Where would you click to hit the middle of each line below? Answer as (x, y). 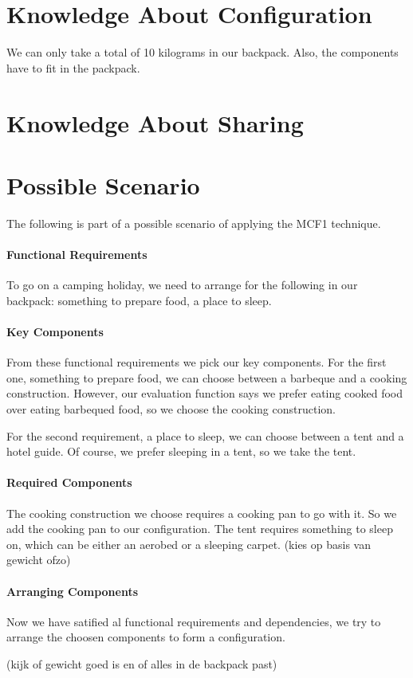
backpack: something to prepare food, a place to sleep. (139, 300)
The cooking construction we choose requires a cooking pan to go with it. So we (202, 513)
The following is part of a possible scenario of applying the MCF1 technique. (194, 223)
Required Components (69, 482)
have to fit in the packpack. (73, 67)
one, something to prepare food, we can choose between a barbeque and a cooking (207, 377)
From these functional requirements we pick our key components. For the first (197, 362)
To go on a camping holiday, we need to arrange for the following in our (182, 285)
